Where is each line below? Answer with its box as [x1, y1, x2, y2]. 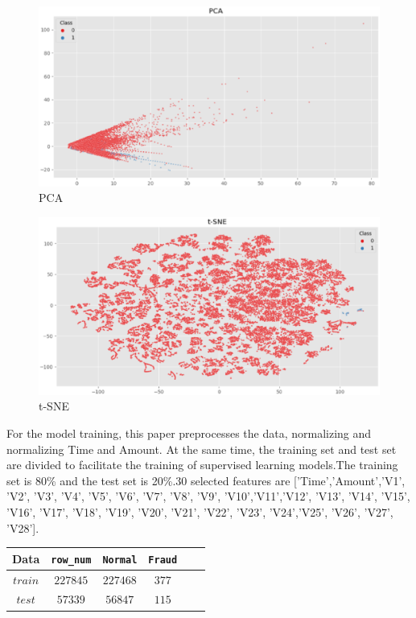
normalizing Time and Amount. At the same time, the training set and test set [6, 440, 397, 457]
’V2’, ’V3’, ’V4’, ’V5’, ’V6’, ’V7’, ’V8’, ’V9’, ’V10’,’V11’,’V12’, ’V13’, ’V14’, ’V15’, [6, 488, 410, 505]
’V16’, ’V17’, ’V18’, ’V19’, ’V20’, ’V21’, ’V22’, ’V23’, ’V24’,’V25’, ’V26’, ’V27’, [6, 504, 393, 521]
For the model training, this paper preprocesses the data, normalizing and [6, 425, 372, 442]
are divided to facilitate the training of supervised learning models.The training [6, 456, 398, 473]
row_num [51, 554, 92, 566]
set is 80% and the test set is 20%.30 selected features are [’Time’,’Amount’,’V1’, [6, 472, 406, 488]
